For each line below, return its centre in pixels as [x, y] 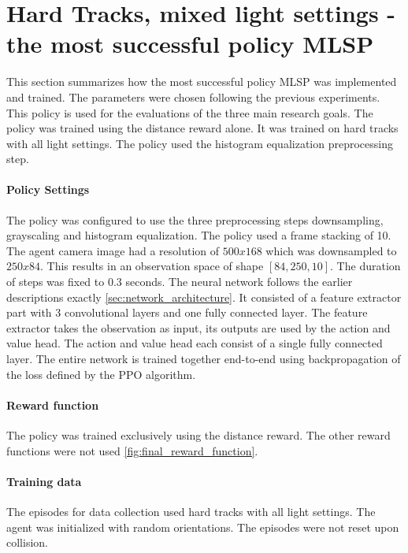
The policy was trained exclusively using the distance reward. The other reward [198, 435]
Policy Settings [48, 189]
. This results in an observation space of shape [152, 266]
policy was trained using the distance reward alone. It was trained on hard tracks [202, 128]
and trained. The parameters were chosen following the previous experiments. [193, 96]
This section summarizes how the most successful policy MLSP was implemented [202, 82]
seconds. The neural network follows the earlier [239, 282]
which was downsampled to [331, 250]
